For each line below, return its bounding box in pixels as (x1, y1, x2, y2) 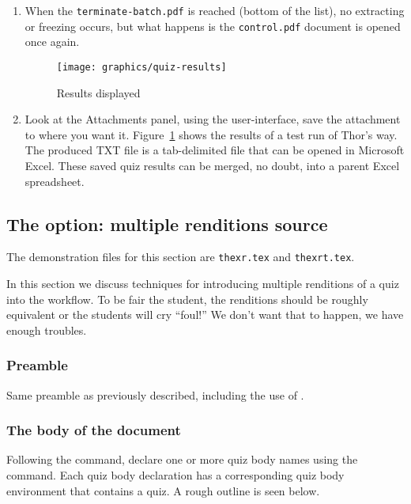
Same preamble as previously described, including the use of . (6, 386, 304, 403)
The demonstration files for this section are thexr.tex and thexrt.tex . (6, 248, 355, 265)
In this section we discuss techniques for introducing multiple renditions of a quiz (6, 275, 399, 291)
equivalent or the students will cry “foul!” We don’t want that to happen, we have (6, 306, 404, 323)
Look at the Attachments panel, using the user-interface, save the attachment (25, 111, 401, 127)
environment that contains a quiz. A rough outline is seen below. (6, 482, 320, 498)
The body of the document (6, 420, 181, 440)
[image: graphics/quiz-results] (56, 61, 227, 73)
